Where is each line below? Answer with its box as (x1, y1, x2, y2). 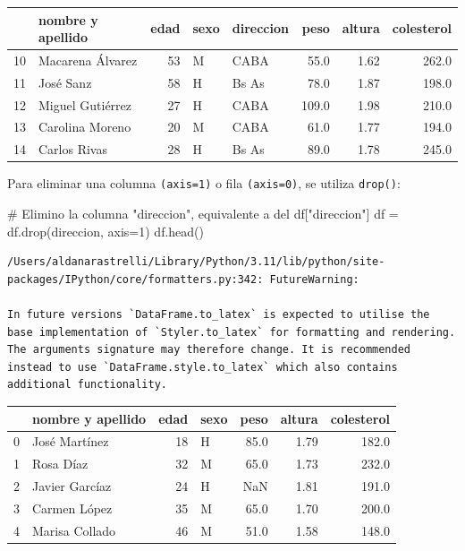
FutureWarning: (269, 272, 359, 286)
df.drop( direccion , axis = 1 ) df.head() (7, 221, 204, 240)
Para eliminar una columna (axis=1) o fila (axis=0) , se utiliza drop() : (7, 174, 401, 193)
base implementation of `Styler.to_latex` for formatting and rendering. (7, 325, 456, 339)
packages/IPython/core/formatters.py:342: (7, 272, 264, 286)
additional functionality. (7, 378, 167, 392)
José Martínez (32, 432, 109, 451)
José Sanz (38, 73, 92, 91)
